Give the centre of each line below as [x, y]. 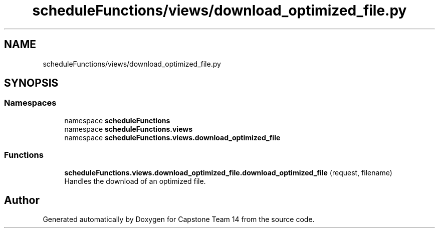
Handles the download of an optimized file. [135, 181]
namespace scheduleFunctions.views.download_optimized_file [172, 137]
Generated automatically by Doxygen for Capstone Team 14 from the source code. [179, 219]
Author [22, 200]
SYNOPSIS [31, 83]
